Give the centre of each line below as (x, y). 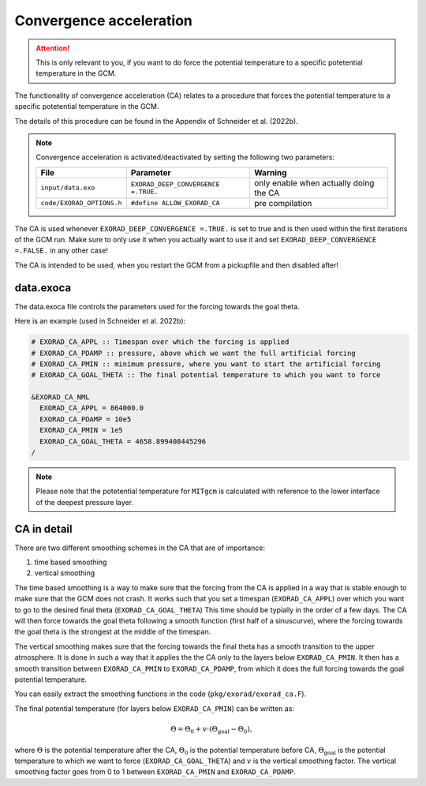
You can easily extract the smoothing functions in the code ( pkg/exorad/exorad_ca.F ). (161, 694)
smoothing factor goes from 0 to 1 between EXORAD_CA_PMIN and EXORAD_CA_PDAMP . (155, 772)
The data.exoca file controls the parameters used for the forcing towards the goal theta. (157, 306)
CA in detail (43, 529)
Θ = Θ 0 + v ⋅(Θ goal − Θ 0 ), (211, 730)
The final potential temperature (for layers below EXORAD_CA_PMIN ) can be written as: (155, 708)
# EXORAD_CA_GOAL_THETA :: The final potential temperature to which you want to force (206, 375)
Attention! (53, 48)
